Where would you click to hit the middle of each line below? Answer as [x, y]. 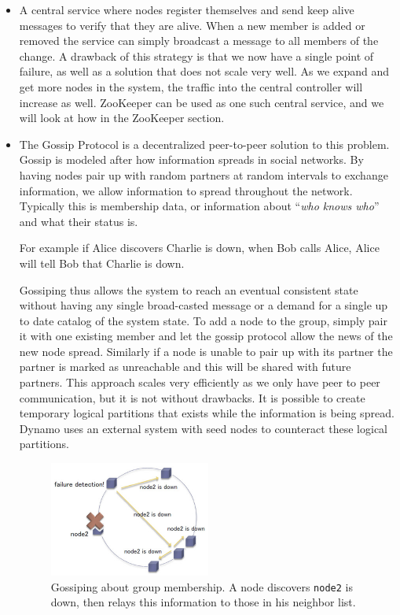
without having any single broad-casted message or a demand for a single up [204, 305]
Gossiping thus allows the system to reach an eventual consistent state [189, 289]
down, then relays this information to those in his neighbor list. [203, 602]
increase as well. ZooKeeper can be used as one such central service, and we [202, 102]
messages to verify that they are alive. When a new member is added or [192, 25]
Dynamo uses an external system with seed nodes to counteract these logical [203, 428]
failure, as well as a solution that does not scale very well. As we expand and [204, 71]
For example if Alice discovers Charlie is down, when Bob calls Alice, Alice [199, 248]
